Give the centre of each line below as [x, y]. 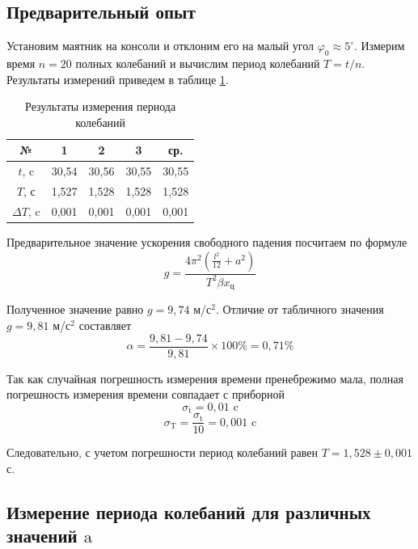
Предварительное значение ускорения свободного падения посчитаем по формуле [207, 242]
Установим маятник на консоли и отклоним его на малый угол [160, 46]
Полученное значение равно [75, 309]
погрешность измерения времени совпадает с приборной [146, 394]
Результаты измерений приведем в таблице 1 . [118, 79]
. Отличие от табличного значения [300, 309]
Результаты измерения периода [101, 106]
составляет [105, 325]
